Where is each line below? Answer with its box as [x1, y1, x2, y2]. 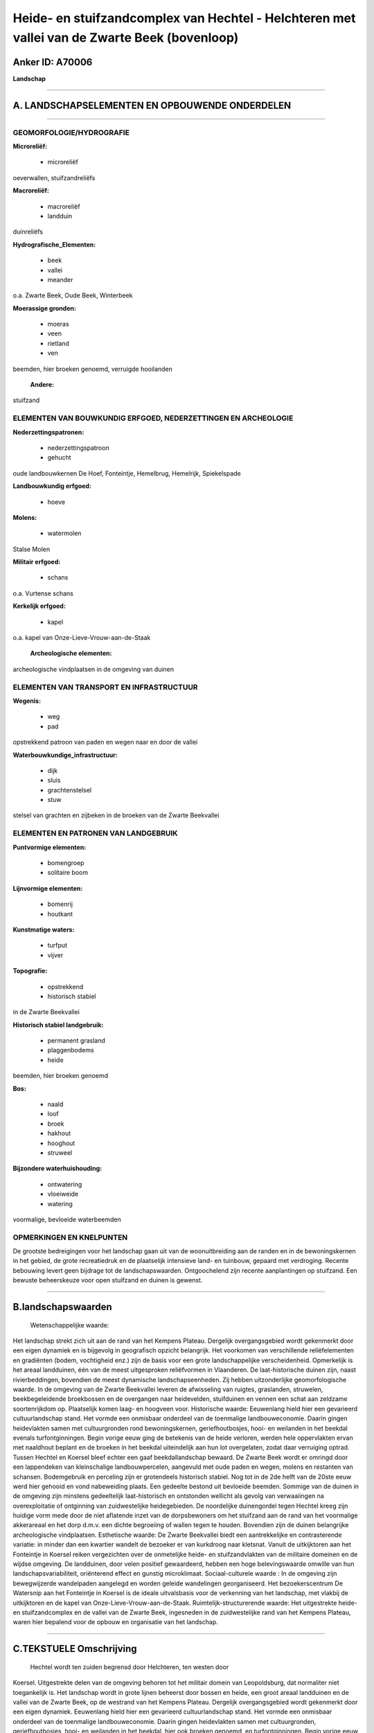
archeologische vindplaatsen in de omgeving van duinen [12, 665, 175, 673]
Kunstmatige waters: [12, 925, 75, 934]
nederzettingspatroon [47, 444, 110, 452]
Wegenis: [12, 697, 42, 705]
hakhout [47, 1129, 71, 1138]
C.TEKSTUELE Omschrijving [12, 1643, 138, 1655]
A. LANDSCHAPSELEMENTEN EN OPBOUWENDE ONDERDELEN [12, 99, 292, 111]
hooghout [47, 1139, 75, 1147]
